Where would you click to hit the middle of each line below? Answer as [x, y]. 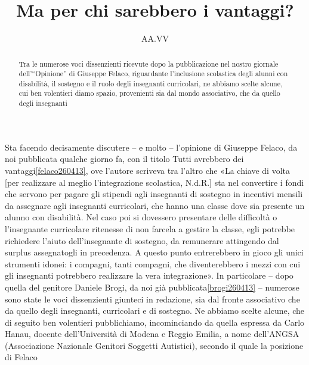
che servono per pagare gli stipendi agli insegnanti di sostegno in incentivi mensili [154, 194]
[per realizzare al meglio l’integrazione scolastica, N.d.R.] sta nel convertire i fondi [154, 182]
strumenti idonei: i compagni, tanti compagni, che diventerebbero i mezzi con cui [153, 263]
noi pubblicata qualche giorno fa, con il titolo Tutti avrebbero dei [124, 159]
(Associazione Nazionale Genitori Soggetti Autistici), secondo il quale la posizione [154, 345]
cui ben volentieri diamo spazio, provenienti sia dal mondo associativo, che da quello [149, 93]
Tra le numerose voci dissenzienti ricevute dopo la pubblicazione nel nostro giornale [149, 63]
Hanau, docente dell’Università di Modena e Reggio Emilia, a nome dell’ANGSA [152, 334]
